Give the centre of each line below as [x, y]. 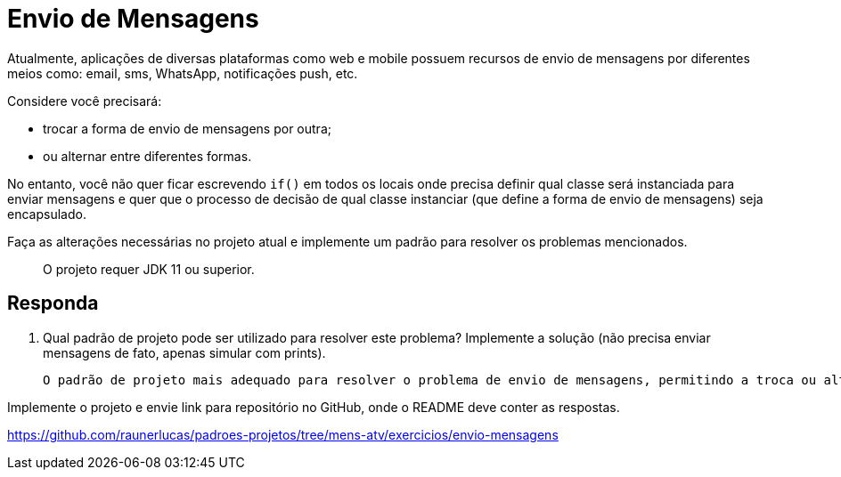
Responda [53, 303]
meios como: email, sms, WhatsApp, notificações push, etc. [183, 73]
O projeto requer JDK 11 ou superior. [149, 269]
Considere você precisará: [85, 101]
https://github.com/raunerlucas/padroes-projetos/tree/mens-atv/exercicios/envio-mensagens [283, 434]
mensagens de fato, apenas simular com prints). [184, 352]
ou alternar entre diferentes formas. [147, 156]
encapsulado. [47, 214]
